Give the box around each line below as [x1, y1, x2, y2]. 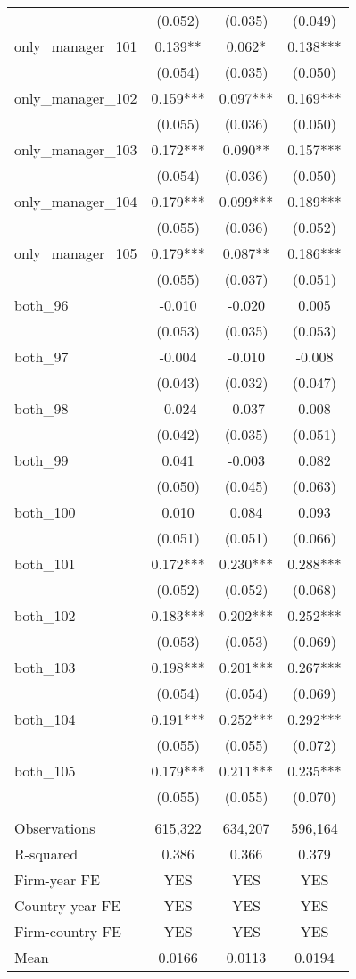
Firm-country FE [14, 921, 121, 942]
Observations [14, 817, 95, 838]
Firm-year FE [14, 869, 100, 890]
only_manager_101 [14, 36, 137, 56]
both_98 [14, 398, 69, 419]
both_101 [14, 553, 76, 574]
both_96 [14, 295, 69, 315]
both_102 [14, 605, 76, 626]
